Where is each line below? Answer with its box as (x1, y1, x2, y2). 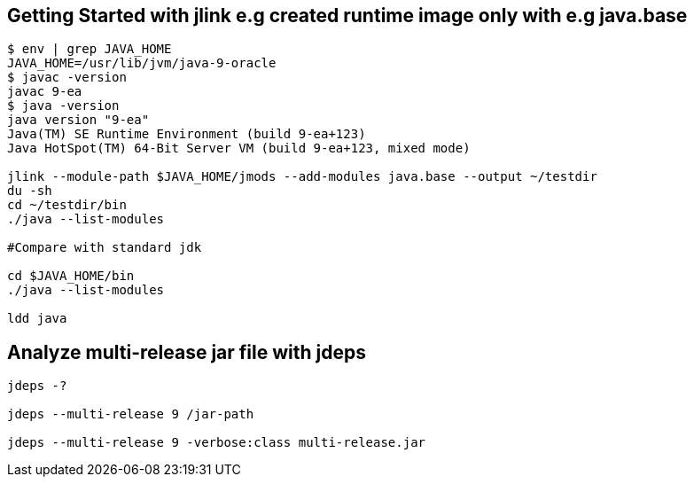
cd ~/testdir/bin (7, 198, 127, 213)
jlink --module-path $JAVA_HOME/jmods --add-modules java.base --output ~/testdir (7, 169, 597, 184)
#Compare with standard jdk (7, 240, 202, 255)
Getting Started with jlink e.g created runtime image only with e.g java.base (7, 4, 688, 27)
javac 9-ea (7, 84, 82, 99)
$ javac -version (7, 70, 127, 85)
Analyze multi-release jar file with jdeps (7, 340, 366, 363)
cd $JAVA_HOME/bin (7, 269, 135, 284)
